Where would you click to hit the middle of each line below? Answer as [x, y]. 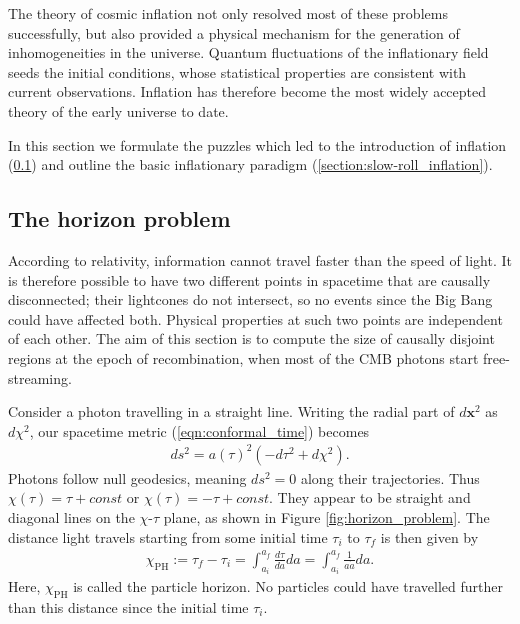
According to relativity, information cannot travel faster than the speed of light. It [260, 259]
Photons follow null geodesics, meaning [127, 477]
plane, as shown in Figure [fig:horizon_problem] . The [326, 517]
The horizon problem [119, 218]
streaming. [40, 377]
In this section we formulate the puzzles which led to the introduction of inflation [257, 144]
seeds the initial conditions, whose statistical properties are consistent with [237, 71]
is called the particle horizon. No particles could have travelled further [288, 586]
